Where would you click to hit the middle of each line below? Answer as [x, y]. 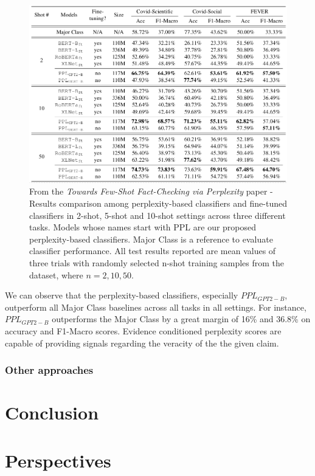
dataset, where [56, 274]
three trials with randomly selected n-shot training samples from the [157, 262]
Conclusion [52, 412]
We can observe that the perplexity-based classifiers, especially [122, 295]
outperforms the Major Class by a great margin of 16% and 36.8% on [181, 319]
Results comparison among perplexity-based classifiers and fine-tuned [158, 203]
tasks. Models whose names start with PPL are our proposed [143, 227]
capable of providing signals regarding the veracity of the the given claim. [142, 343]
